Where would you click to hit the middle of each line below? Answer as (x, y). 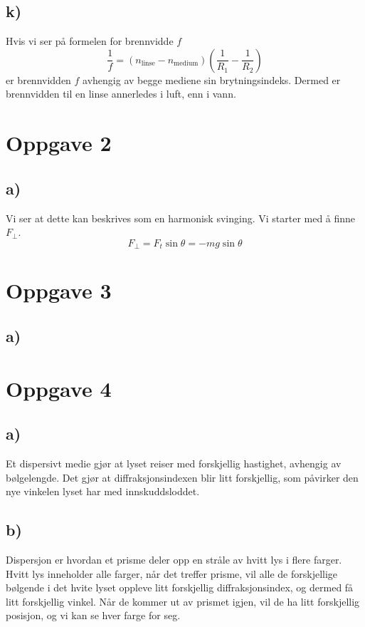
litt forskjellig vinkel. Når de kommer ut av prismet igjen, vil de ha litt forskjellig (183, 601)
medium (186, 64)
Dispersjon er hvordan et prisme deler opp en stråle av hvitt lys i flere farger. (174, 559)
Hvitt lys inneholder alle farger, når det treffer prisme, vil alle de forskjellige (172, 573)
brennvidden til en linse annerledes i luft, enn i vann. (121, 94)
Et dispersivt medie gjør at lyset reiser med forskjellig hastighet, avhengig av (174, 463)
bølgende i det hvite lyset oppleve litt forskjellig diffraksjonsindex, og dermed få (180, 587)
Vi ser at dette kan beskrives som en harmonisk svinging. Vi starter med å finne (181, 218)
